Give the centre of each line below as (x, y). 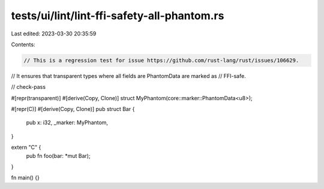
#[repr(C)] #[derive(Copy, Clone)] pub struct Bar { (73, 109)
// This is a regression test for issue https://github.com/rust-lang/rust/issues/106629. (161, 60)
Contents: (23, 44)
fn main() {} (25, 178)
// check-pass (28, 87)
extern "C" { (26, 148)
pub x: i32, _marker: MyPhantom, (67, 122)
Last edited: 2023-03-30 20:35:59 (54, 34)
